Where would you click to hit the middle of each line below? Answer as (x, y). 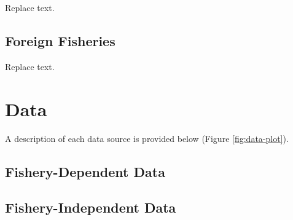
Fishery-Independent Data (91, 207)
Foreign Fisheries (60, 40)
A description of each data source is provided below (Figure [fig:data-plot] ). (147, 138)
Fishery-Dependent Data (85, 171)
